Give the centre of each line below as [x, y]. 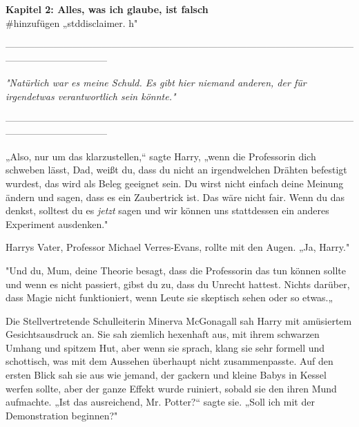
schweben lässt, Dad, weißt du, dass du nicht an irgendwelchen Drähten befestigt [176, 170]
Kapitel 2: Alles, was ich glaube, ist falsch [107, 9]
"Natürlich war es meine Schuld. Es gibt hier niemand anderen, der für [156, 83]
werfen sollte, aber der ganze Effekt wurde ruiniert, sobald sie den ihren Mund [171, 388]
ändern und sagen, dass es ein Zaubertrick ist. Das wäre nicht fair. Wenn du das [175, 197]
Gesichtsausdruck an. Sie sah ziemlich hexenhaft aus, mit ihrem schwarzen [163, 334]
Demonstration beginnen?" [62, 415]
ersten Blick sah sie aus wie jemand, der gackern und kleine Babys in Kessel [166, 375]
